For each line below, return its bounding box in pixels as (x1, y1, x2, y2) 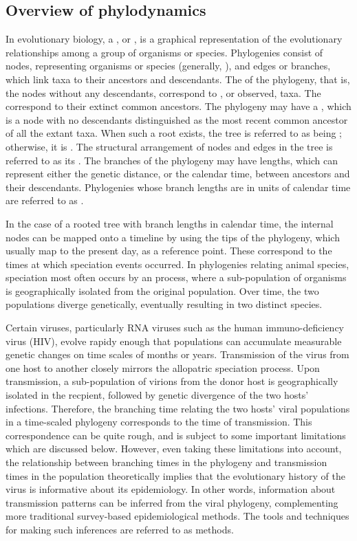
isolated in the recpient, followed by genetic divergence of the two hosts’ (6, 388, 309, 402)
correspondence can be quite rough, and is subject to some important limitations (6, 428, 346, 442)
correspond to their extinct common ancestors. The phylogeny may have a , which (6, 99, 351, 113)
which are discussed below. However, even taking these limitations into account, (6, 441, 342, 456)
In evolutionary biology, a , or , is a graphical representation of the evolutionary (6, 32, 343, 46)
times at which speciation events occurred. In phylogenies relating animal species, (6, 256, 349, 271)
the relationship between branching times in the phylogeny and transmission (6, 455, 327, 470)
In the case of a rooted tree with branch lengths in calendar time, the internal (6, 216, 334, 230)
